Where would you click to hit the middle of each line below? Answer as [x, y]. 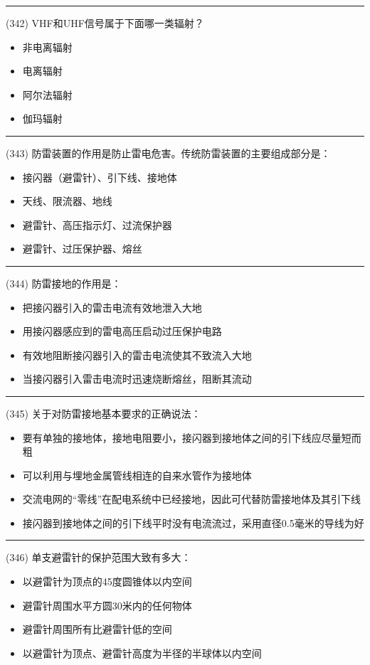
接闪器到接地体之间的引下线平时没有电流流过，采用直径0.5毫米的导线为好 [193, 522]
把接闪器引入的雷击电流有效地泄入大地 [112, 307]
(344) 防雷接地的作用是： [64, 283]
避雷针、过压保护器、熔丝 [82, 249]
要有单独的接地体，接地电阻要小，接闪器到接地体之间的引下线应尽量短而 [192, 437]
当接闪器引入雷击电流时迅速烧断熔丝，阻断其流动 [137, 379]
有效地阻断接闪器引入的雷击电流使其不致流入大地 [137, 355]
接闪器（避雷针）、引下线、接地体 [100, 177]
